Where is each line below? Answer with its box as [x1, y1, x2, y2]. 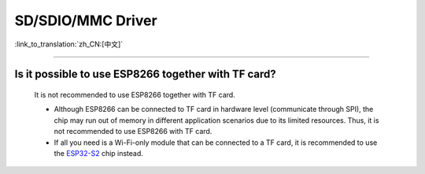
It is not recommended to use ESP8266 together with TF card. [34, 90, 235, 99]
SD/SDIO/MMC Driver [14, 12, 157, 29]
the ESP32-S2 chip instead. [54, 148, 143, 157]
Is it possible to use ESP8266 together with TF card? [14, 68, 277, 81]
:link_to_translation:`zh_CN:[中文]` [14, 39, 124, 49]
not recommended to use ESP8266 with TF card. [54, 127, 213, 136]
